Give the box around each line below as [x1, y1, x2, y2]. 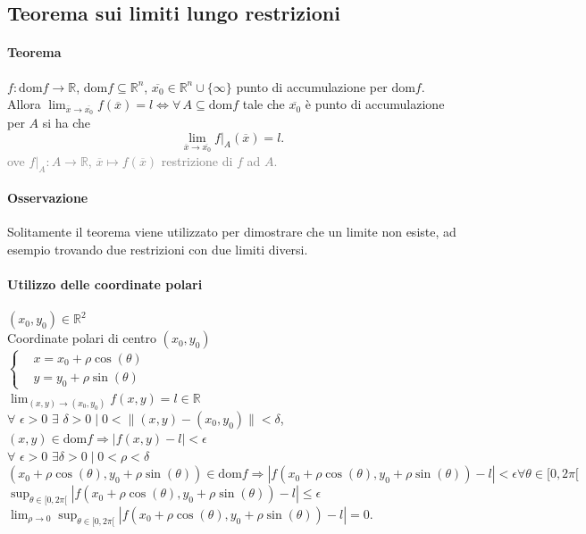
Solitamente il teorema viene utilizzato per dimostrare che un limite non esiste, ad [7, 222, 456, 241]
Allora [7, 95, 41, 113]
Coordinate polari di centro [7, 329, 156, 347]
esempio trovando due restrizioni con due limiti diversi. [7, 240, 308, 258]
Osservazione [7, 188, 88, 207]
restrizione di [161, 151, 233, 170]
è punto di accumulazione [305, 95, 445, 113]
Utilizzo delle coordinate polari [7, 275, 203, 294]
